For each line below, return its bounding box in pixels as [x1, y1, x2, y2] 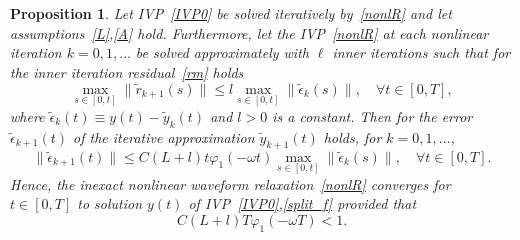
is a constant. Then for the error [272, 105, 473, 126]
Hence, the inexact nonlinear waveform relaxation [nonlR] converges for [10, 173, 451, 194]
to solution [77, 193, 143, 214]
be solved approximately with [135, 42, 309, 63]
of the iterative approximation [73, 126, 255, 147]
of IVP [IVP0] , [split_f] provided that [188, 193, 417, 214]
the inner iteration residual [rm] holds [10, 61, 244, 82]
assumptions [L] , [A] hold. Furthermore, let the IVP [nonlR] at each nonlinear [10, 22, 489, 43]
